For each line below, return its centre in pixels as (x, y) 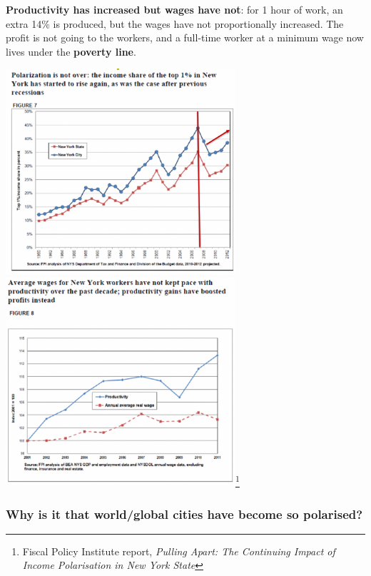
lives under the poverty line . (71, 51)
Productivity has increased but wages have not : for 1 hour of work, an (174, 9)
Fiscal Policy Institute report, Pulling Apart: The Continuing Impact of (179, 551)
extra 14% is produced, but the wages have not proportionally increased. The (175, 23)
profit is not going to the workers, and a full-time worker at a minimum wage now (185, 37)
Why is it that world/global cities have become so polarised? (184, 514)
